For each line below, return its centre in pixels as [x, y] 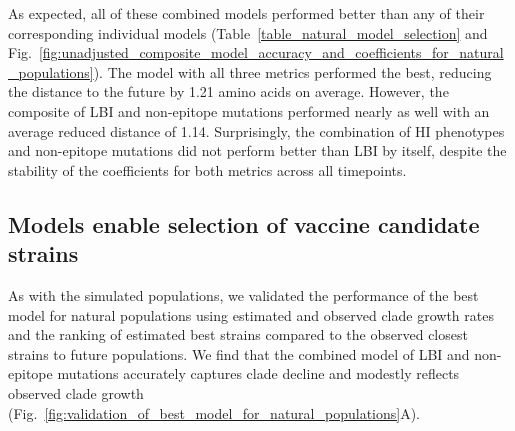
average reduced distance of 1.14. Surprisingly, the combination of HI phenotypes [256, 130]
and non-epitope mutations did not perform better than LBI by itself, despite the [257, 150]
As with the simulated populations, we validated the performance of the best [243, 294]
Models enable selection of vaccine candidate [244, 223]
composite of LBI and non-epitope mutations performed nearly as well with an [249, 110]
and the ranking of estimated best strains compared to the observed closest [238, 334]
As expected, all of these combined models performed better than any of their [246, 13]
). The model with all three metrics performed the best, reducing [292, 71]
